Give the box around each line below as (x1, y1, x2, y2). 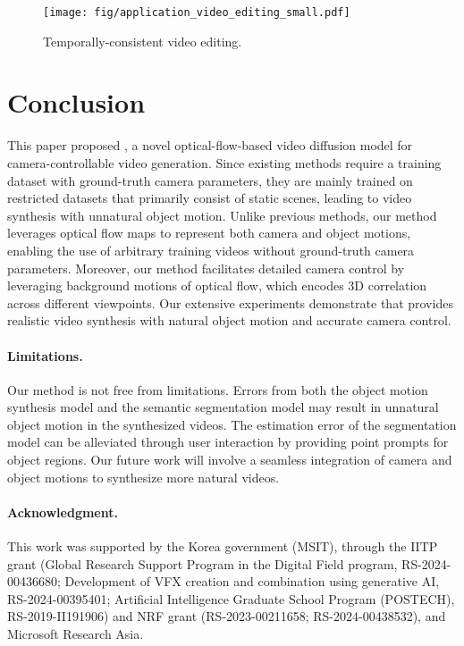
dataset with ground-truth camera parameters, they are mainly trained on (7, 171, 413, 189)
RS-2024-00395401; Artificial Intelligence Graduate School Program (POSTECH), (7, 589, 455, 608)
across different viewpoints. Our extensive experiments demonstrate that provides (7, 293, 453, 312)
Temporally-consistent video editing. (43, 31, 242, 50)
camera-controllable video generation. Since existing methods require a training (7, 153, 442, 172)
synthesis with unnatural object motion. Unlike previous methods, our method (7, 206, 437, 224)
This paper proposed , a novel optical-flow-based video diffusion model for (7, 136, 413, 155)
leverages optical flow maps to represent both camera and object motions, (7, 223, 411, 242)
